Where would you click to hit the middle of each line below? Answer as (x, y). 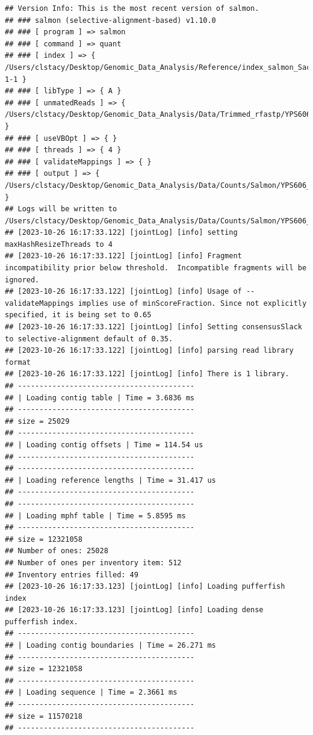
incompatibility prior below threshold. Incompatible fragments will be (156, 268)
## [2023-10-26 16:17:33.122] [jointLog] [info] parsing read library (149, 351)
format (18, 362)
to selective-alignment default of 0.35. (89, 339)
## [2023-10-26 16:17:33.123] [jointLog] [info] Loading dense (134, 610)
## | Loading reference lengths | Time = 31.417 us (110, 480)
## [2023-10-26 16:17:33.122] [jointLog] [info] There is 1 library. (147, 374)
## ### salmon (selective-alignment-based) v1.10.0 (110, 20)
